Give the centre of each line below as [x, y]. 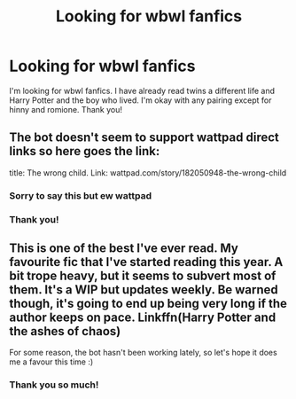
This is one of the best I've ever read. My [124, 248]
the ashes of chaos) [65, 331]
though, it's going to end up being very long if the [148, 303]
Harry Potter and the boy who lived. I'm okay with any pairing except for [140, 100]
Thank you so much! [54, 385]
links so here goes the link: [85, 151]
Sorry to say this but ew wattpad [81, 195]
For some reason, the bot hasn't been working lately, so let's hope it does [143, 353]
